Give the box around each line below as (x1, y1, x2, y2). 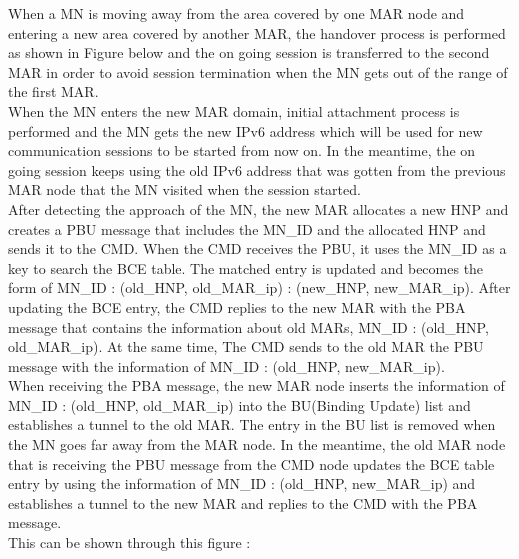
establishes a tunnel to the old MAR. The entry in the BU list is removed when (8, 414, 496, 435)
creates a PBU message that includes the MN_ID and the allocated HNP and (8, 218, 486, 239)
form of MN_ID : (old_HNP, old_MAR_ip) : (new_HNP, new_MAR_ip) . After (8, 277, 511, 298)
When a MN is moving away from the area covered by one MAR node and (8, 3, 465, 23)
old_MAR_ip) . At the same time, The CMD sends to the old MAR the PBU (8, 336, 484, 357)
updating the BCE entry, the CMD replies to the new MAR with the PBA (8, 296, 466, 317)
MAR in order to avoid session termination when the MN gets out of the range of (8, 61, 508, 82)
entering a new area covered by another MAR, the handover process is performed (8, 22, 506, 43)
